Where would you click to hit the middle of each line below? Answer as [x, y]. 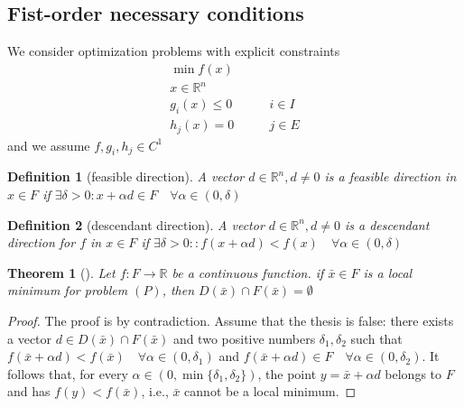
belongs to [413, 373]
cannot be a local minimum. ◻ [270, 391]
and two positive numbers [244, 338]
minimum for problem [68, 290]
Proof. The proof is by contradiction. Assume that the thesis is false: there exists [231, 321]
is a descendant [387, 224]
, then [178, 290]
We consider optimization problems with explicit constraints [174, 51]
